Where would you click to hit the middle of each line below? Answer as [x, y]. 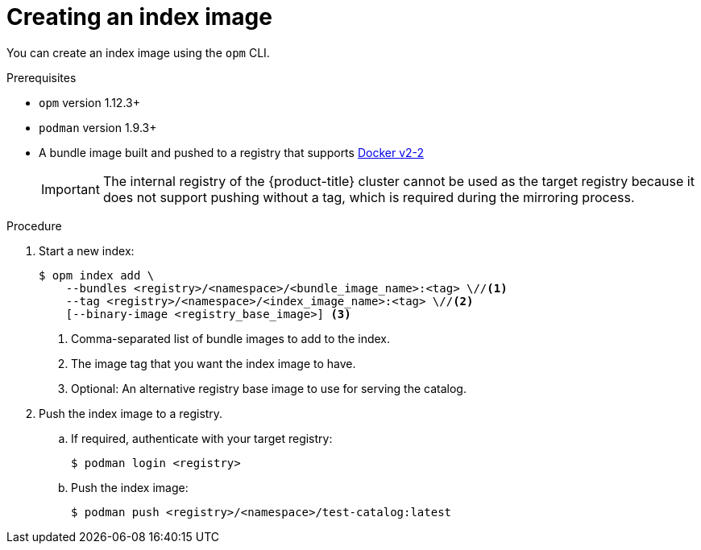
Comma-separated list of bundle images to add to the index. [231, 338]
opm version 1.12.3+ [89, 102]
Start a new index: [87, 250]
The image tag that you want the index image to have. [214, 363]
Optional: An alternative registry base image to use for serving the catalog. [269, 388]
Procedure [34, 225]
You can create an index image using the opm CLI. [138, 52]
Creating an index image [139, 17]
